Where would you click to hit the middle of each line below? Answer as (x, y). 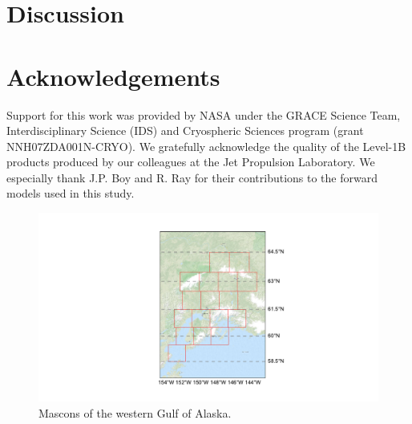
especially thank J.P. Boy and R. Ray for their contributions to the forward (192, 177)
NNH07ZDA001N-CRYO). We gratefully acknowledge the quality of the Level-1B (206, 146)
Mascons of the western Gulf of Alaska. (135, 412)
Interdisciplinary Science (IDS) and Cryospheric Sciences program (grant (185, 130)
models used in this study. (71, 193)
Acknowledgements (113, 76)
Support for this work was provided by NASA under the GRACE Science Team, (204, 114)
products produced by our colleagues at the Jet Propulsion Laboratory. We (191, 162)
